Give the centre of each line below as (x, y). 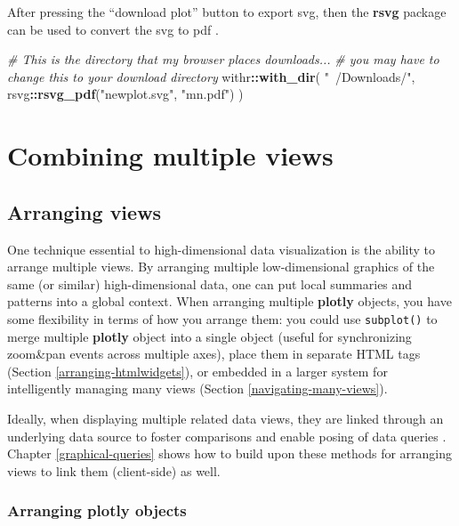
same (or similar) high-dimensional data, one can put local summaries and (210, 283)
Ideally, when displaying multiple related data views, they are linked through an (225, 418)
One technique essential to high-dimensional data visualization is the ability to (221, 249)
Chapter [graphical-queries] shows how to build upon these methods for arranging (230, 453)
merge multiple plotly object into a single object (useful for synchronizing (209, 336)
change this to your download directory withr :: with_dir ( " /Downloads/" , (211, 76)
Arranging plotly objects (97, 510)
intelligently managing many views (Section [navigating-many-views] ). (197, 388)
